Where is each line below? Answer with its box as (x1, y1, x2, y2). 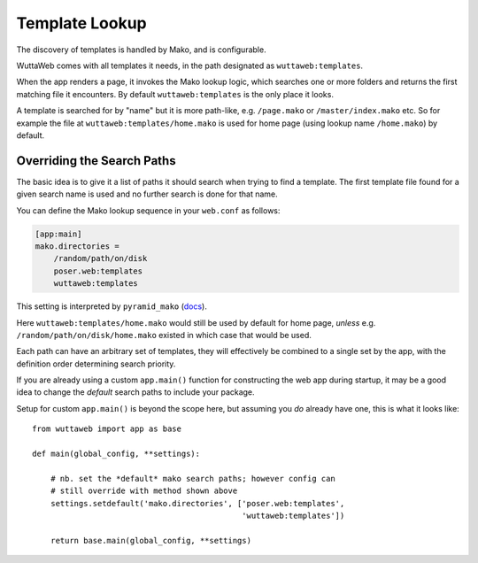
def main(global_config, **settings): (32, 449, 201, 459)
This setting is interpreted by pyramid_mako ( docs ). (16, 301, 207, 312)
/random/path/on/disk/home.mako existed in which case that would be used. (16, 329, 312, 340)
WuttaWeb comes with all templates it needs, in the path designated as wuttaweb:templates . (16, 60, 363, 71)
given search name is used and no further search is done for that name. (16, 189, 278, 199)
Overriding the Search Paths (16, 153, 176, 168)
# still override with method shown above (50, 486, 238, 496)
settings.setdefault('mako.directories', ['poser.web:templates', (50, 498, 345, 508)
